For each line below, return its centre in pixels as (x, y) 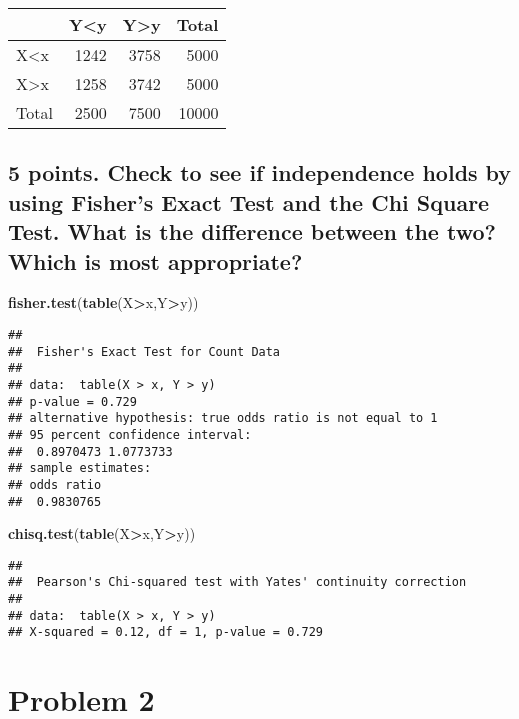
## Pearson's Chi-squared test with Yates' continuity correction (237, 582)
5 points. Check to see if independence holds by (260, 172)
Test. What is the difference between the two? (252, 231)
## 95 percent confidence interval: (130, 434)
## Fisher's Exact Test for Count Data (144, 351)
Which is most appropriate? (155, 260)
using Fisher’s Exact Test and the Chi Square (249, 201)
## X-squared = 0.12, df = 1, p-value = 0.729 (165, 632)
